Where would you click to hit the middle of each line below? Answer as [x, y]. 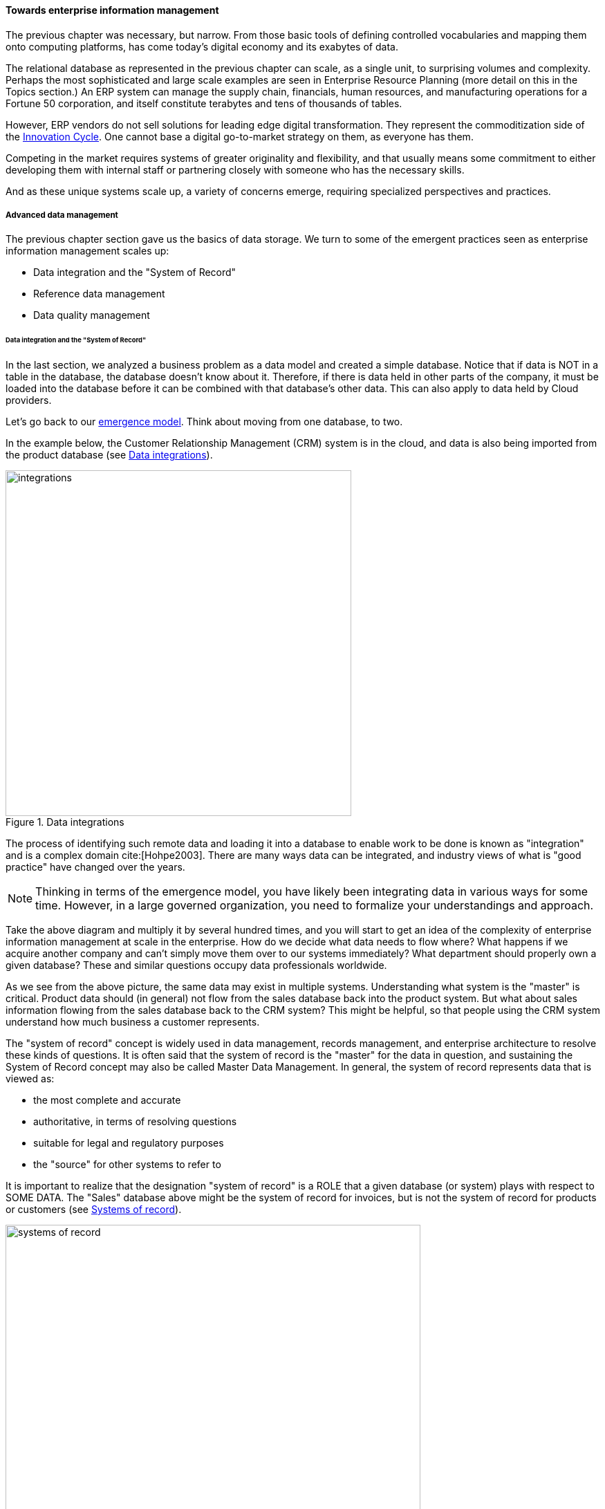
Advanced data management [62, 215]
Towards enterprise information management [112, 10]
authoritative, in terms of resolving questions [135, 1122]
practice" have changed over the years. [95, 867]
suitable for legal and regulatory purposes [129, 1143]
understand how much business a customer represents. [133, 1022]
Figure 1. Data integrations [65, 822]
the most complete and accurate [107, 1100]
